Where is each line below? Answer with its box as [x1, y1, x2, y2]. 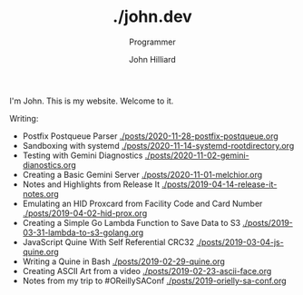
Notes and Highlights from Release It [22, 179, 161, 190]
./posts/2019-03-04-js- [196, 236, 284, 247]
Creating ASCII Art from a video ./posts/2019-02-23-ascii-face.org [22, 265, 272, 276]
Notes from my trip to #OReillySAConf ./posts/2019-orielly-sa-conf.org [22, 275, 288, 286]
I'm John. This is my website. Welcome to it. [9, 95, 174, 106]
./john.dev [112, 6, 192, 27]
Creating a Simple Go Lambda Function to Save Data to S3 [22, 217, 241, 228]
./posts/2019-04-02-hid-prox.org [22, 207, 148, 219]
